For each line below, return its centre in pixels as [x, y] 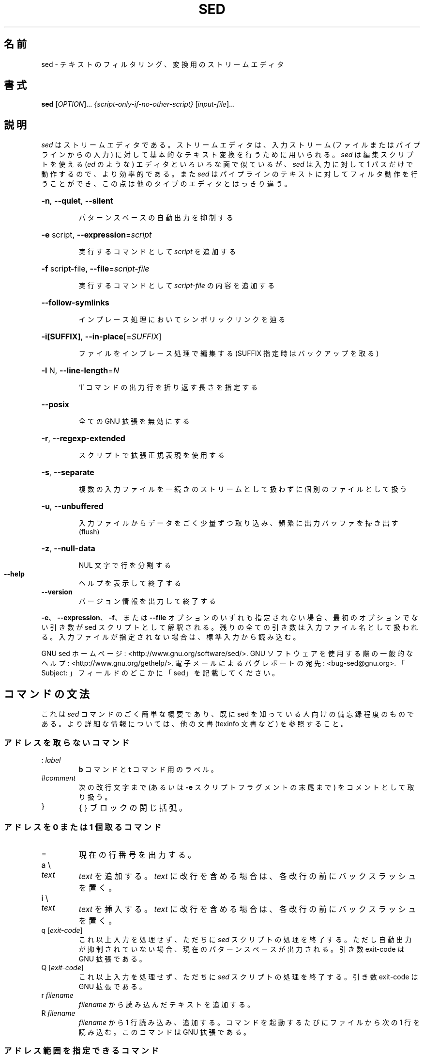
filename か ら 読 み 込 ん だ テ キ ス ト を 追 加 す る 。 [166, 1004]
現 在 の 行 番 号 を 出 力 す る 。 [137, 855]
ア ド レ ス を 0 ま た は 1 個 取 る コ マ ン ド [83, 827]
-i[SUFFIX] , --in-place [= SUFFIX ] [101, 337]
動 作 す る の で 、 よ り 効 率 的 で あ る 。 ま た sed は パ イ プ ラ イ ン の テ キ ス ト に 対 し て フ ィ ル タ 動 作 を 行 [229, 174]
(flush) [89, 532]
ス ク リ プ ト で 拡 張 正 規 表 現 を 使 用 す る [151, 455]
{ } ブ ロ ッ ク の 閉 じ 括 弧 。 [133, 808]
